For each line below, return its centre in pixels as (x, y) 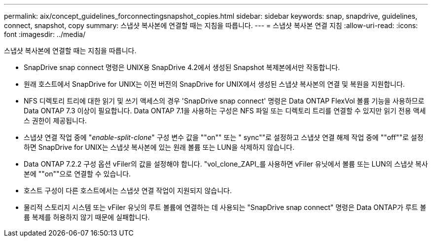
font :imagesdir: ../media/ (45, 34)
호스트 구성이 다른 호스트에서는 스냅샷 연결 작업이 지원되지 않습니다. (128, 190)
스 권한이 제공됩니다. (55, 120)
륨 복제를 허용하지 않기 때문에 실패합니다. (87, 217)
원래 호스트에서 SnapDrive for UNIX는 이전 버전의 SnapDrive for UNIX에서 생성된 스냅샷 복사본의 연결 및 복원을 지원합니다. (214, 84)
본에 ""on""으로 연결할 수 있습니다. (77, 174)
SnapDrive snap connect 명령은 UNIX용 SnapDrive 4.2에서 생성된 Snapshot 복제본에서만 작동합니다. (182, 67)
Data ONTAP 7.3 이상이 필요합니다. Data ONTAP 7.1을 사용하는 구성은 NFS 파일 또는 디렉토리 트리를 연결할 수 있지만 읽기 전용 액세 (225, 111)
